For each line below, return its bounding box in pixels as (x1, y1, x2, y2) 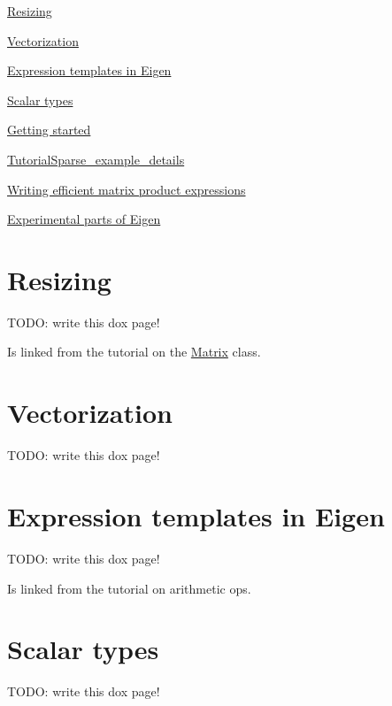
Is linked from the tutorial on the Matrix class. (7, 342, 261, 361)
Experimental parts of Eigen (7, 210, 161, 228)
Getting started (7, 120, 91, 139)
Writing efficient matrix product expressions (7, 180, 246, 198)
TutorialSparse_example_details (7, 150, 185, 168)
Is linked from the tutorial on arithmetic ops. (7, 579, 251, 597)
